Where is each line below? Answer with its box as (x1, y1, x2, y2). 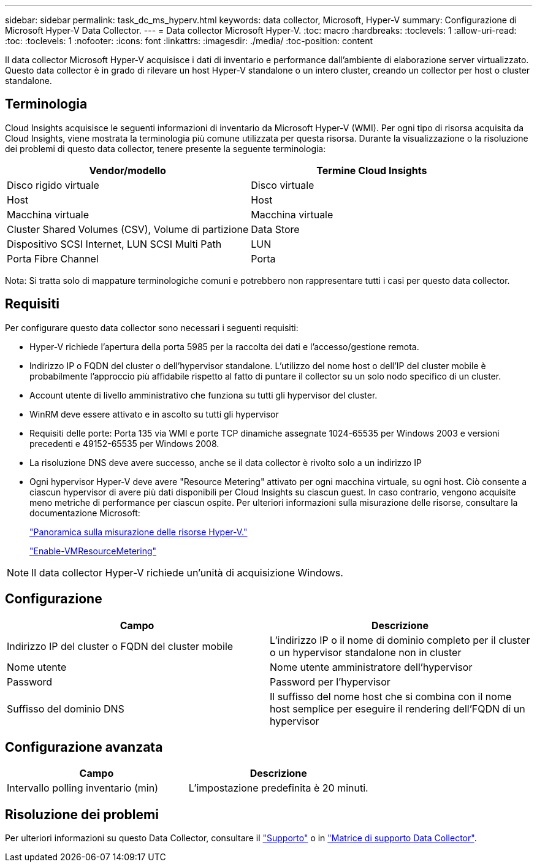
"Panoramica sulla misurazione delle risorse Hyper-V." (29, 526, 248, 537)
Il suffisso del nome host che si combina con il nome (270, 690, 512, 703)
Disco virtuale (251, 178, 314, 191)
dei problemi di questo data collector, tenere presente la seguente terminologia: (5, 143, 326, 154)
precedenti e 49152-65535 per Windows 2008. (29, 438, 219, 449)
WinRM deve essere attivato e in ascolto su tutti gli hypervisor (29, 408, 279, 419)
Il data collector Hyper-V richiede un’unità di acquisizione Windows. (31, 566, 343, 579)
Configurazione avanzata (5, 739, 163, 755)
